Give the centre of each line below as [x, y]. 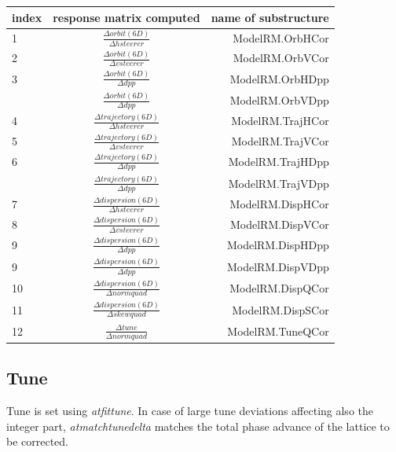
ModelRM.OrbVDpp [279, 100]
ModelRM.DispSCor [280, 309]
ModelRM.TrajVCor [280, 140]
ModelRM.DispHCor [279, 204]
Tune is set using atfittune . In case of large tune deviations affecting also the [190, 411]
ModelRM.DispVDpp [278, 266]
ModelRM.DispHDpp [278, 245]
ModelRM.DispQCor [279, 288]
